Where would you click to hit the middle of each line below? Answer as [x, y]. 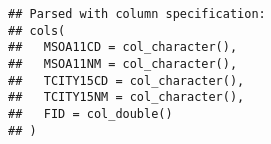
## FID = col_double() [90, 113]
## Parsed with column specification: [137, 14]
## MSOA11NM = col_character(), [123, 63]
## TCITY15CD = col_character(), [126, 80]
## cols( [37, 30]
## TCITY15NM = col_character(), [126, 97]
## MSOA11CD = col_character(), [123, 47]
